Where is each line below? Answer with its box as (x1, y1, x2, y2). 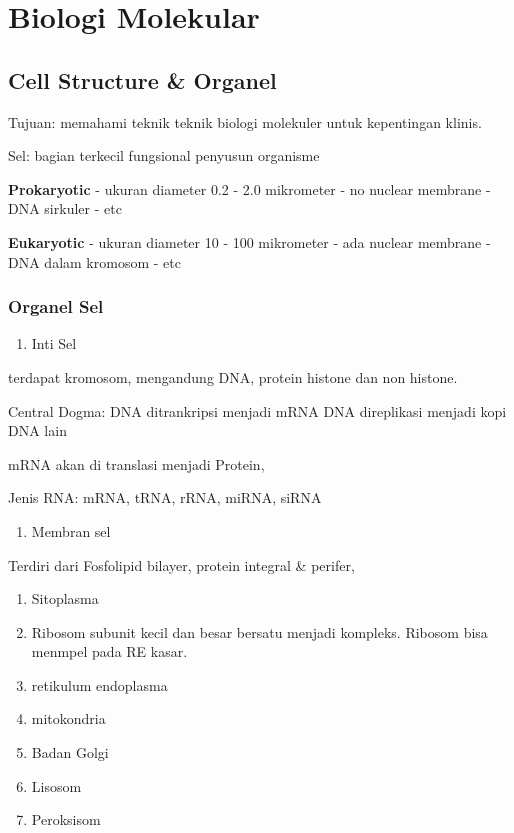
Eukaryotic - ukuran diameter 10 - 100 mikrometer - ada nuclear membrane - (8, 231, 491, 252)
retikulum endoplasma (31, 674, 168, 695)
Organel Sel (8, 294, 104, 319)
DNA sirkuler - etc (8, 198, 122, 219)
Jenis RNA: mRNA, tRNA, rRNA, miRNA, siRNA (8, 487, 322, 508)
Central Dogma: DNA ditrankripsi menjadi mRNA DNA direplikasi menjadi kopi (8, 400, 507, 421)
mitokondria (31, 708, 106, 729)
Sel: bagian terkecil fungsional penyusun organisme (8, 145, 320, 166)
